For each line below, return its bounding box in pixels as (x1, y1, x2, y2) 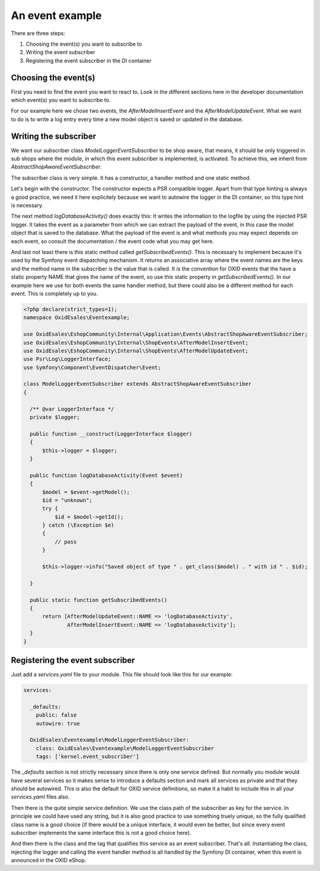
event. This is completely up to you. (11, 290, 98, 297)
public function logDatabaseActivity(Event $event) (30, 472, 183, 479)
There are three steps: (11, 30, 65, 37)
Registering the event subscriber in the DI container (25, 57, 152, 64)
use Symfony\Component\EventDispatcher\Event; (23, 364, 161, 371)
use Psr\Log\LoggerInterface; (23, 356, 111, 363)
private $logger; (30, 414, 80, 421)
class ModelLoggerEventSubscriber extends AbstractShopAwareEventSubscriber (23, 380, 252, 387)
